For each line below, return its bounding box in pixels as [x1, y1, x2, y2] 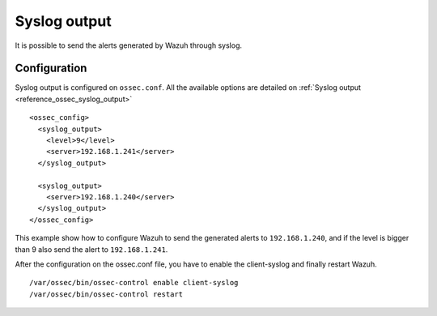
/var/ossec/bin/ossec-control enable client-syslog [29, 278, 239, 288]
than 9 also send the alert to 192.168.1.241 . [15, 244, 168, 254]
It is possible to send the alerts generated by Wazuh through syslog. [15, 41, 243, 50]
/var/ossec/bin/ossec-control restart [29, 289, 184, 299]
